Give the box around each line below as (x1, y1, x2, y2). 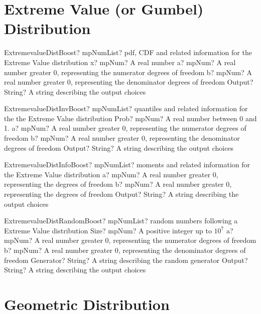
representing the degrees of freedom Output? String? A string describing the (4, 189, 239, 199)
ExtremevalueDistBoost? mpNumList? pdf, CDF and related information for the (4, 47, 252, 58)
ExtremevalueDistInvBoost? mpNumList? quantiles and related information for (4, 103, 248, 114)
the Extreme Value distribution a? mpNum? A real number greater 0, (4, 169, 218, 179)
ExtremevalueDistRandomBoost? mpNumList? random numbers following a (4, 215, 238, 226)
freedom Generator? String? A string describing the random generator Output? (4, 254, 248, 265)
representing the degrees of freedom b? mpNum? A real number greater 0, (4, 179, 232, 189)
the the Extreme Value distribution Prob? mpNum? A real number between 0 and (4, 113, 257, 123)
